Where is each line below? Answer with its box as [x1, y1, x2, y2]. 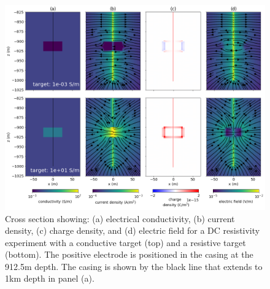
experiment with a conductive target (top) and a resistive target [5, 236, 246, 249]
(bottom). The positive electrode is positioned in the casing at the [5, 248, 253, 261]
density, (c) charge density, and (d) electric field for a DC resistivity [5, 224, 260, 237]
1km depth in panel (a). [5, 272, 94, 285]
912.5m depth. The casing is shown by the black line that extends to [5, 260, 263, 272]
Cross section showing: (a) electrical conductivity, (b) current [5, 212, 235, 225]
